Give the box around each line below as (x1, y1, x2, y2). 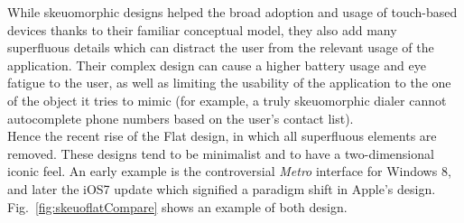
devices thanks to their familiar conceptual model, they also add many (7, 20, 397, 39)
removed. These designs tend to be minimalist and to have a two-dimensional (7, 144, 434, 163)
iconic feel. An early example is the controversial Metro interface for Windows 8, (7, 162, 451, 181)
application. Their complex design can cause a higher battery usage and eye (7, 55, 426, 74)
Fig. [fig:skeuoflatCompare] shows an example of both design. (7, 197, 348, 216)
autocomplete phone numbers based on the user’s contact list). (7, 108, 354, 127)
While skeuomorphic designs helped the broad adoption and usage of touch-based (7, 3, 458, 21)
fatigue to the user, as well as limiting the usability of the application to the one (7, 73, 451, 92)
